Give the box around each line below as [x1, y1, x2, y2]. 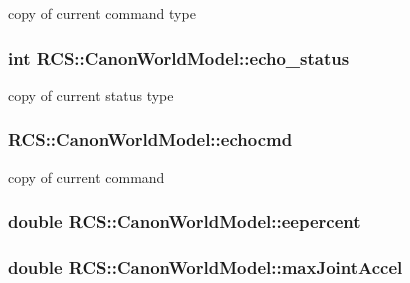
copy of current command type [8, 3, 196, 23]
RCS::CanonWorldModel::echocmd [8, 127, 293, 152]
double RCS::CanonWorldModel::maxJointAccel [8, 254, 403, 279]
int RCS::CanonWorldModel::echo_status [8, 45, 350, 70]
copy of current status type [8, 84, 174, 105]
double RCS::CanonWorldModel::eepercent [8, 209, 361, 234]
